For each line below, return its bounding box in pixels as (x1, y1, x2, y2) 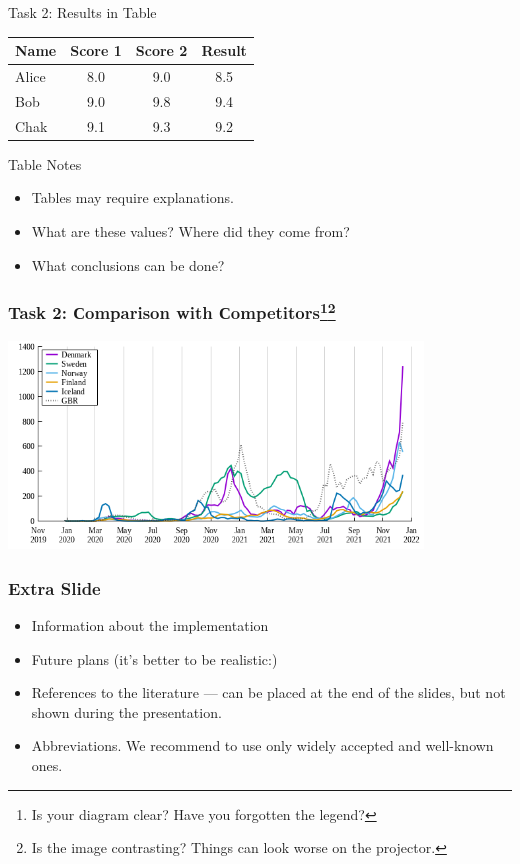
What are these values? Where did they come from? (31, 220, 350, 241)
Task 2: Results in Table (8, 2, 157, 22)
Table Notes (8, 153, 82, 174)
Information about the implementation (31, 615, 269, 636)
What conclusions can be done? (31, 254, 225, 275)
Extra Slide (8, 575, 101, 600)
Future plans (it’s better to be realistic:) (31, 648, 278, 669)
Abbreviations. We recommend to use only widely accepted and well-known (31, 735, 494, 756)
